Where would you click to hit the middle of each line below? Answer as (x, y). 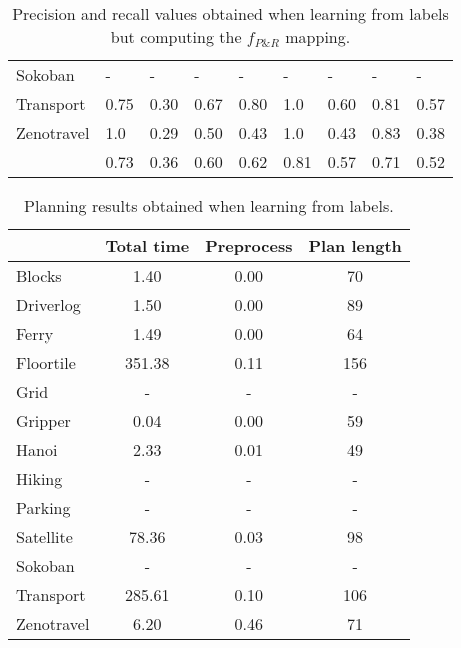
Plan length (355, 245)
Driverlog (48, 304)
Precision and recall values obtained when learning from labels (230, 13)
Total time (147, 245)
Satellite (44, 536)
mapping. (318, 36)
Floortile (46, 362)
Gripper (43, 420)
